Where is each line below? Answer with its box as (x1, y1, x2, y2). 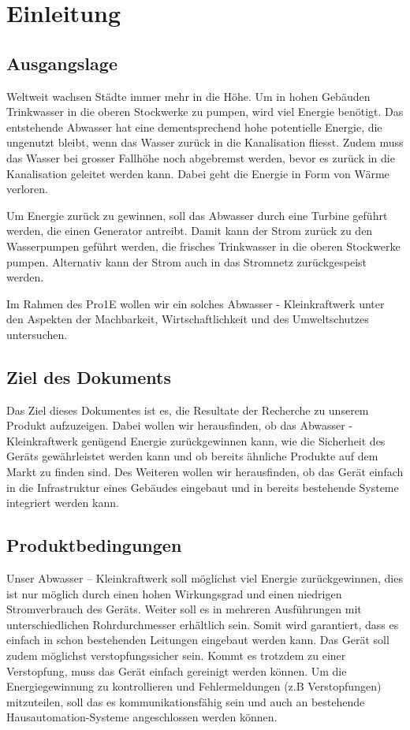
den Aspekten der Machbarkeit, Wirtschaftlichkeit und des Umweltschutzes (6, 311, 369, 327)
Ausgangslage (6, 50, 117, 75)
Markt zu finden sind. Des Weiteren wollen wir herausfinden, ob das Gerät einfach (6, 464, 404, 480)
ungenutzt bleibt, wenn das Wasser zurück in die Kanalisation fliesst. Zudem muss (6, 134, 404, 151)
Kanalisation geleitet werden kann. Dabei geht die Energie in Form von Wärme (6, 165, 389, 181)
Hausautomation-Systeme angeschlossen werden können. (6, 709, 278, 725)
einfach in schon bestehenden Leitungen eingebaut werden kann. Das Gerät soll (6, 631, 389, 648)
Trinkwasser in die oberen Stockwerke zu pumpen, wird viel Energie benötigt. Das (6, 103, 404, 120)
